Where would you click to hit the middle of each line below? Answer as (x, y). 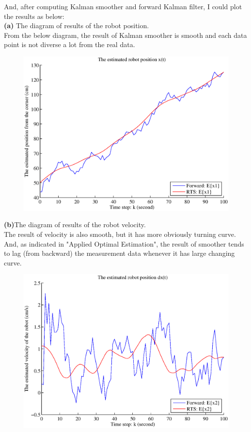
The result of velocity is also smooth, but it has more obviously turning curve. (120, 234)
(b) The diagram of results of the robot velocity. (75, 224)
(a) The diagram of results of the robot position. (77, 25)
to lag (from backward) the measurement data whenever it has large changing (119, 253)
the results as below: (34, 16)
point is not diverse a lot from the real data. (70, 44)
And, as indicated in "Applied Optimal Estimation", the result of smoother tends (124, 243)
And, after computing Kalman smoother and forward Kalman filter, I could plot (123, 6)
